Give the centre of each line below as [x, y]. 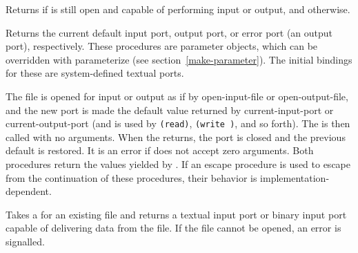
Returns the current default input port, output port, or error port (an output [169, 32]
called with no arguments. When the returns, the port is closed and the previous [176, 137]
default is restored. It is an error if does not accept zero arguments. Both [160, 150]
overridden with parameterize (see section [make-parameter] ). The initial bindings [179, 59]
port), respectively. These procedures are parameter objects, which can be [162, 46]
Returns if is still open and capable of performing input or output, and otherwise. [178, 9]
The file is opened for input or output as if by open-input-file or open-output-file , [177, 96]
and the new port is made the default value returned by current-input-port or [170, 110]
